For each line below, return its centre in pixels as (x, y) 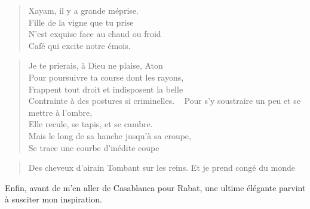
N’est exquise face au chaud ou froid (95, 34)
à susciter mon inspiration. (53, 199)
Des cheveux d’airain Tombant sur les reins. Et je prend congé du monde (162, 167)
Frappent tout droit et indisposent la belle (106, 89)
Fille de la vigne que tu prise (81, 22)
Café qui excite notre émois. (79, 45)
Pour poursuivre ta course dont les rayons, (106, 77)
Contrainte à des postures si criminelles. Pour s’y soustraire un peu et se (165, 101)
